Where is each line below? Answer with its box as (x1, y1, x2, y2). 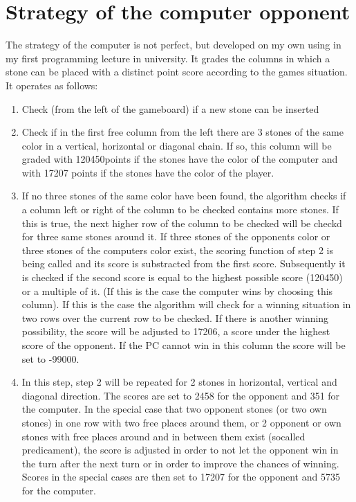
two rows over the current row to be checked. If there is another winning (21, 310, 329, 325)
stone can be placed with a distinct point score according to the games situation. (6, 64, 348, 79)
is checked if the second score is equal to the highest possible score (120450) (21, 270, 343, 285)
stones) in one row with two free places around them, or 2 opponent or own (21, 415, 341, 429)
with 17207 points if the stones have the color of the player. (21, 165, 274, 179)
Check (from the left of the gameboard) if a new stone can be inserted (21, 101, 319, 116)
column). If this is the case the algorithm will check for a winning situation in (21, 297, 351, 312)
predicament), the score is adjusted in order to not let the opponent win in (21, 442, 339, 457)
